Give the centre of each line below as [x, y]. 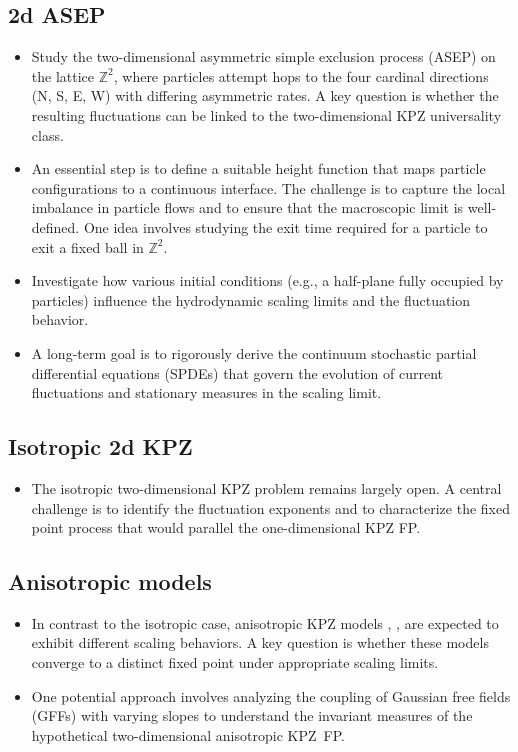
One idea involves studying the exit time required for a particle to [285, 226]
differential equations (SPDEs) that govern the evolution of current [237, 372]
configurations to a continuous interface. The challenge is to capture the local [268, 187]
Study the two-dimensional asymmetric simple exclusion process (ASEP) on [263, 56]
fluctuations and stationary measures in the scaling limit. [206, 392]
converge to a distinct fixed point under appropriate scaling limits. [235, 662]
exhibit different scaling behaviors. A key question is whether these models [260, 642]
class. [47, 134]
